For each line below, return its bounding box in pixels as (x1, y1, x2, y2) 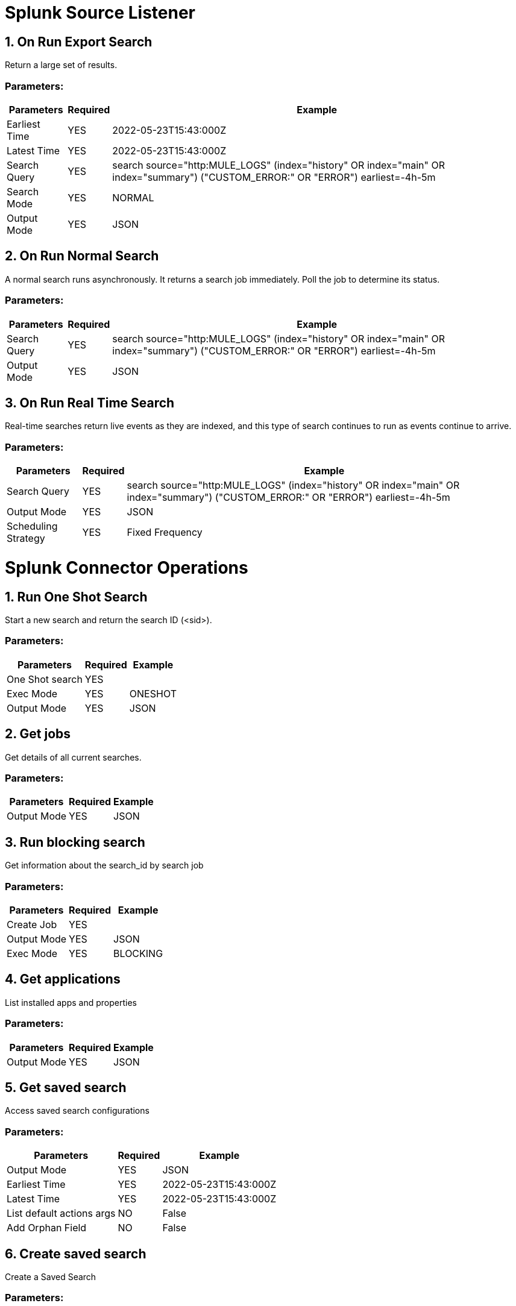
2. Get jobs (5, 726, 71, 742)
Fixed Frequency (127, 526, 203, 539)
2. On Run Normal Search (5, 248, 159, 264)
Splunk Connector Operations (5, 557, 248, 578)
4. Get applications (5, 972, 121, 987)
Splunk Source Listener (5, 2, 196, 23)
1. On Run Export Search (5, 34, 153, 49)
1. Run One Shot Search (5, 589, 148, 604)
